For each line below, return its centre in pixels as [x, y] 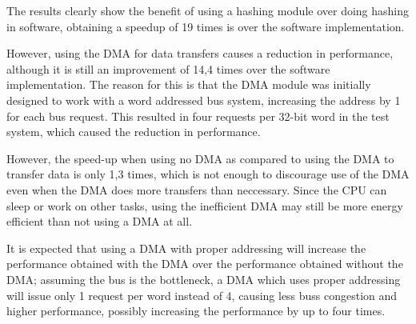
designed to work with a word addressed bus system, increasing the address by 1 [204, 100]
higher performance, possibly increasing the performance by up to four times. [196, 311]
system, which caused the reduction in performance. [134, 132]
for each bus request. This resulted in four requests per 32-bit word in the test [198, 116]
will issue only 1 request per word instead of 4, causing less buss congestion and [202, 295]
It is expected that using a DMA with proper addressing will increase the [186, 248]
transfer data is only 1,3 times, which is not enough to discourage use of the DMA [208, 174]
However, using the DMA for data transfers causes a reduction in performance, [200, 53]
